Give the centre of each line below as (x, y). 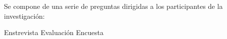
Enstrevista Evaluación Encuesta (54, 32)
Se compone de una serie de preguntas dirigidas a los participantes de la (113, 6)
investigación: (25, 16)
